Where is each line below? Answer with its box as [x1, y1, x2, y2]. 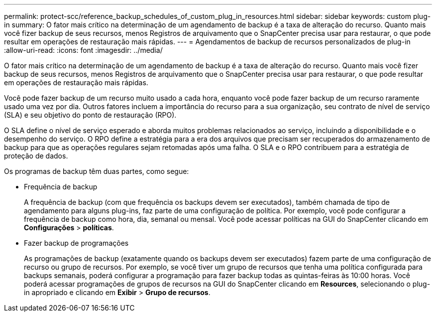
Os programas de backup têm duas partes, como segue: [4, 167, 189, 175]
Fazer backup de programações [24, 239, 129, 247]
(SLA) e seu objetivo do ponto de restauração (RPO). [4, 111, 177, 119]
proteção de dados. [4, 152, 68, 160]
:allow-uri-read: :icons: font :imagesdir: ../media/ [4, 46, 163, 54]
